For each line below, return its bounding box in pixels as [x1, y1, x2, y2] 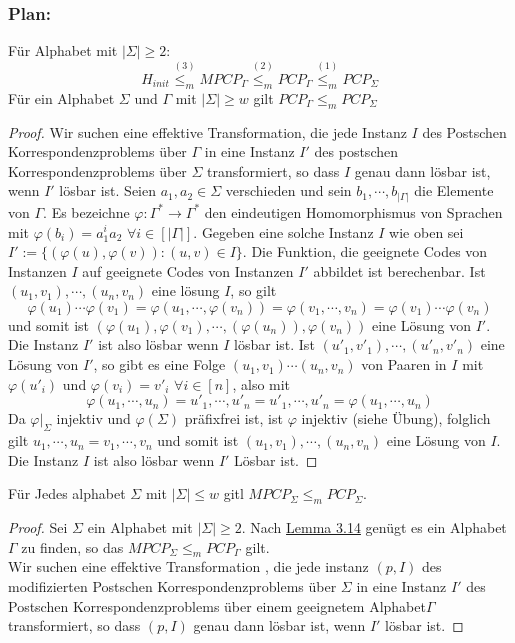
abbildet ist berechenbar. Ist [313, 260, 486, 281]
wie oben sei [389, 221, 464, 242]
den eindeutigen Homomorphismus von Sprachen [204, 201, 503, 222]
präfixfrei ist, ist [184, 408, 283, 429]
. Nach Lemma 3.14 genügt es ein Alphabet [241, 517, 507, 538]
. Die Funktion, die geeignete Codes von [242, 241, 488, 262]
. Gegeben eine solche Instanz [193, 221, 374, 242]
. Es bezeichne [43, 201, 130, 222]
